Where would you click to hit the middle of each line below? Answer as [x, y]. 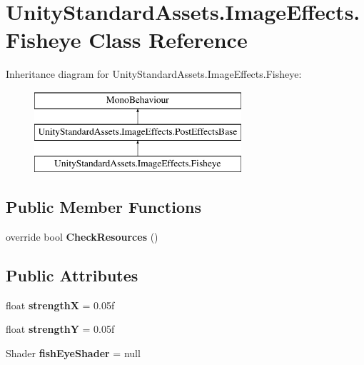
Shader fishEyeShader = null [73, 353]
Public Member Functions [103, 207]
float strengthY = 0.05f [60, 329]
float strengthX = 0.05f [60, 305]
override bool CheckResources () [82, 237]
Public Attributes [72, 275]
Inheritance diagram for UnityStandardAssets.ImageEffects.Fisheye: [154, 74]
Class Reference [168, 40]
